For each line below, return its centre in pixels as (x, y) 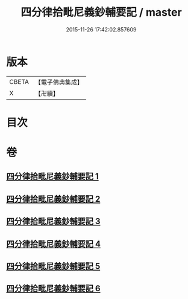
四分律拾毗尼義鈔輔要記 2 (53, 199)
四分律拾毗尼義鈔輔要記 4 (54, 244)
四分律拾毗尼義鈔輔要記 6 (53, 288)
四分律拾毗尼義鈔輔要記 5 (53, 266)
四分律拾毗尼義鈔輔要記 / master (101, 12)
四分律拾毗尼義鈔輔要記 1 (53, 177)
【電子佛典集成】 (59, 82)
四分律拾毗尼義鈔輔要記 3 (53, 221)
